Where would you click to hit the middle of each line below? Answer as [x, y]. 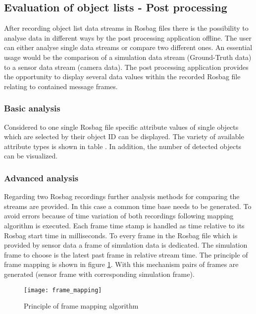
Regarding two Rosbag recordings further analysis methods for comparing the [122, 196]
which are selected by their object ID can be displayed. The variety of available [124, 136]
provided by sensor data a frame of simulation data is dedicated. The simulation [126, 245]
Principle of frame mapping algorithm [81, 306]
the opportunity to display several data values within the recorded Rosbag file [122, 77]
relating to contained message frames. [61, 86]
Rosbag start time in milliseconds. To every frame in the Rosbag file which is [121, 235]
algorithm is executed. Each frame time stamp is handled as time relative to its [124, 225]
